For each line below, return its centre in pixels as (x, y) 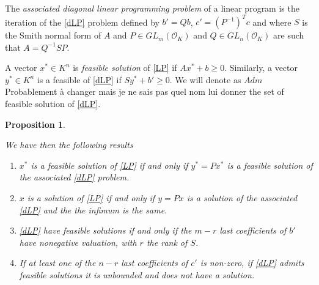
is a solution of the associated (242, 198)
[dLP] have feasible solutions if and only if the (105, 230)
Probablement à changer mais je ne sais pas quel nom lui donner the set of (145, 91)
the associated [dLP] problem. (74, 177)
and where (272, 22)
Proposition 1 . (35, 124)
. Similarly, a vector (261, 68)
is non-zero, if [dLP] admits (252, 263)
